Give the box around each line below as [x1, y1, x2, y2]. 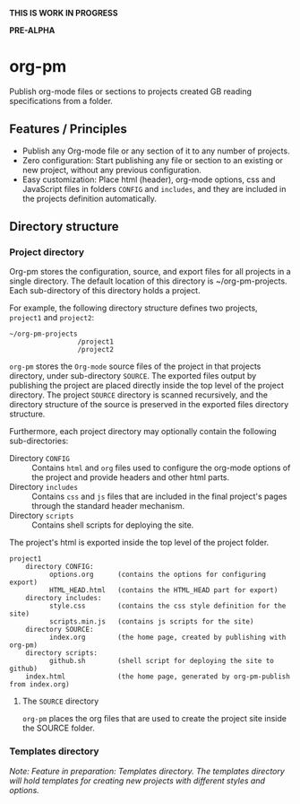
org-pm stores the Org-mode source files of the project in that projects [9, 361, 261, 371]
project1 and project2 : [9, 312, 95, 323]
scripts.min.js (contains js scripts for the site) [48, 617, 254, 626]
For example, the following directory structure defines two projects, [9, 302, 258, 313]
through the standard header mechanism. [31, 501, 185, 511]
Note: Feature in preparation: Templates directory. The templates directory [9, 765, 285, 776]
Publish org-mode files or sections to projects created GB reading [9, 85, 253, 97]
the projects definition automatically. [21, 193, 157, 204]
